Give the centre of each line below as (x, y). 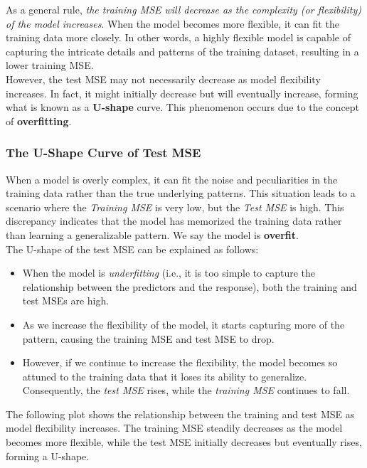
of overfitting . (39, 121)
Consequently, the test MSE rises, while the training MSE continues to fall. (186, 390)
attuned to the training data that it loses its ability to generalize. (165, 376)
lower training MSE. (50, 65)
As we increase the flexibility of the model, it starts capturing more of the (183, 324)
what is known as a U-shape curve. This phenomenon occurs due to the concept (183, 107)
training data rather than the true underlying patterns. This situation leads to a (181, 193)
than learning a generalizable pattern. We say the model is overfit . (152, 234)
